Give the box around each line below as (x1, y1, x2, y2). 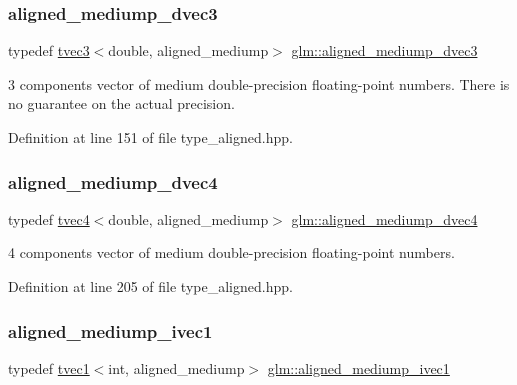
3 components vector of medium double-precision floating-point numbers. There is (8, 73, 510, 94)
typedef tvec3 (8, 40, 90, 61)
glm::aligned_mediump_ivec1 (267, 357, 450, 378)
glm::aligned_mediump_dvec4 (291, 208, 478, 229)
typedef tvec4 (8, 208, 90, 229)
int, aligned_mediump (108, 357, 245, 378)
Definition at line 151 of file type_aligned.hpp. (8, 127, 293, 147)
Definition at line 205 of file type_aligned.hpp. (8, 276, 293, 296)
